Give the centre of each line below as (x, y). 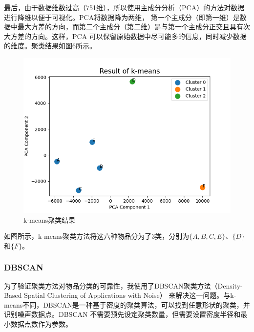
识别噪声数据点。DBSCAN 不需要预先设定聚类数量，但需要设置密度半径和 (122, 314)
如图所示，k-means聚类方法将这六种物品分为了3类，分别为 (97, 236)
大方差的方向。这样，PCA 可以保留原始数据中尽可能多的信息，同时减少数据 (125, 36)
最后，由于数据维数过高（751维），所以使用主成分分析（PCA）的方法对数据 (124, 7)
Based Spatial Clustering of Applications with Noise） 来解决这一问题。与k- (120, 295)
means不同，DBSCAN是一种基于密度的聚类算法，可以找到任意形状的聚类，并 (127, 304)
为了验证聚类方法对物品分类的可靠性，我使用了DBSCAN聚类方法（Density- (123, 285)
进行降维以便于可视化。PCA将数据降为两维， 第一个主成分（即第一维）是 (122, 17)
